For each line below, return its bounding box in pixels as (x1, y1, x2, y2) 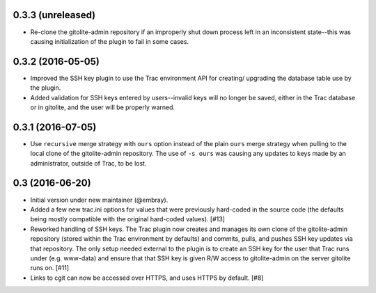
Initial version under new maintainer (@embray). (30, 196, 169, 204)
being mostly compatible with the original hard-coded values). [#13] (30, 215, 226, 223)
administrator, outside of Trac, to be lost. (30, 159, 147, 167)
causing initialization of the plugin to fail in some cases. (30, 37, 189, 45)
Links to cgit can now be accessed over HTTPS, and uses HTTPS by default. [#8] (30, 274, 264, 282)
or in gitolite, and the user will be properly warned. (30, 103, 175, 111)
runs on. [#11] (30, 264, 70, 272)
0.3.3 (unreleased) (13, 9, 96, 21)
